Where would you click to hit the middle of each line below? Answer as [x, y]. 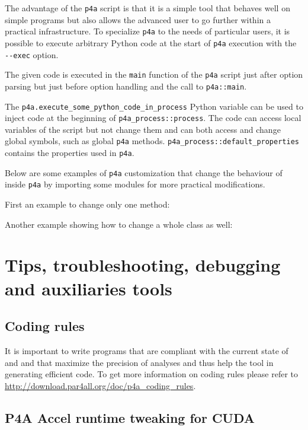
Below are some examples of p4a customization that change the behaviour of [144, 172]
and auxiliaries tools [89, 288]
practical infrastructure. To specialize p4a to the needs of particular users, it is [147, 31]
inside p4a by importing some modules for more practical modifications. [135, 184]
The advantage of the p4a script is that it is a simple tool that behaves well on [147, 8]
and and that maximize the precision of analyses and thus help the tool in [139, 362]
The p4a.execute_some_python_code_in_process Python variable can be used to [154, 106]
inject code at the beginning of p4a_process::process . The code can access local [153, 118]
